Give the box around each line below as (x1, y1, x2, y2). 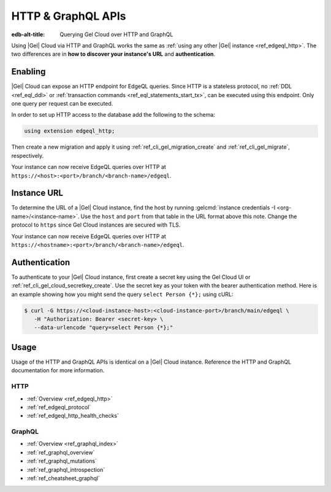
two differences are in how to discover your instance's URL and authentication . (11, 50, 216, 58)
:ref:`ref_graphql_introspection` (26, 466, 105, 473)
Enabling (11, 66, 46, 77)
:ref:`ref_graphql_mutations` (26, 458, 97, 465)
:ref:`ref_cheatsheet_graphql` (26, 474, 101, 482)
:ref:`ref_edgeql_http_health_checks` (26, 412, 120, 420)
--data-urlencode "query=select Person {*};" (34, 324, 173, 331)
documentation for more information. (11, 367, 105, 374)
